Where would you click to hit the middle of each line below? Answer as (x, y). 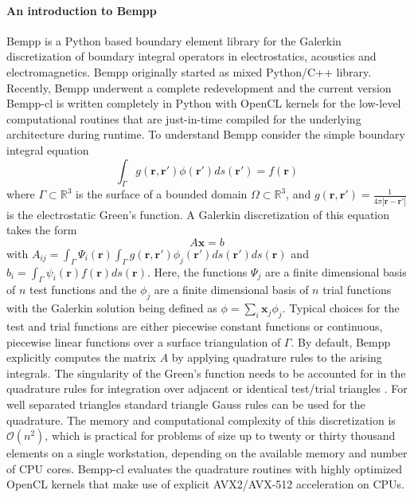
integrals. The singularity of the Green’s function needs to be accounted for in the (206, 373)
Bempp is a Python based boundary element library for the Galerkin (174, 40)
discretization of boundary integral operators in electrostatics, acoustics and (191, 56)
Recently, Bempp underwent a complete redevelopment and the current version (199, 87)
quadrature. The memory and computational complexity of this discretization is (201, 420)
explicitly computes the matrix (81, 357)
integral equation (48, 149)
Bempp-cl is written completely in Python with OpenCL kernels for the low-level (204, 103)
